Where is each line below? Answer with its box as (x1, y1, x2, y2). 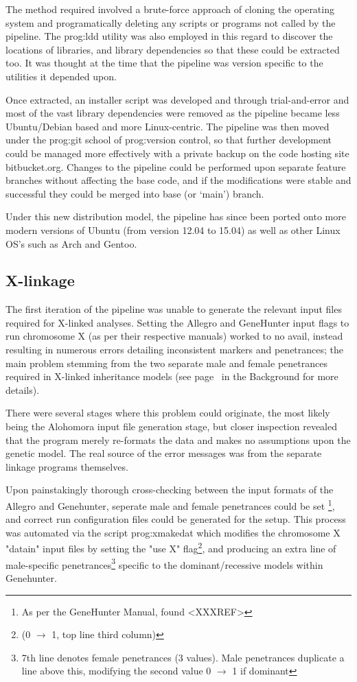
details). (5, 382, 40, 397)
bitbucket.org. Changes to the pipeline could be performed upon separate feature (5, 159, 346, 174)
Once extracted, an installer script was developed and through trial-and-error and (5, 92, 349, 106)
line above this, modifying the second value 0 (21, 663, 211, 678)
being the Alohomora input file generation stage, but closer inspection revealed (5, 419, 338, 434)
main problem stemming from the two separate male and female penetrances (5, 355, 327, 370)
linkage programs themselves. (5, 459, 128, 473)
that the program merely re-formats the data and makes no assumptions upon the (5, 432, 351, 447)
